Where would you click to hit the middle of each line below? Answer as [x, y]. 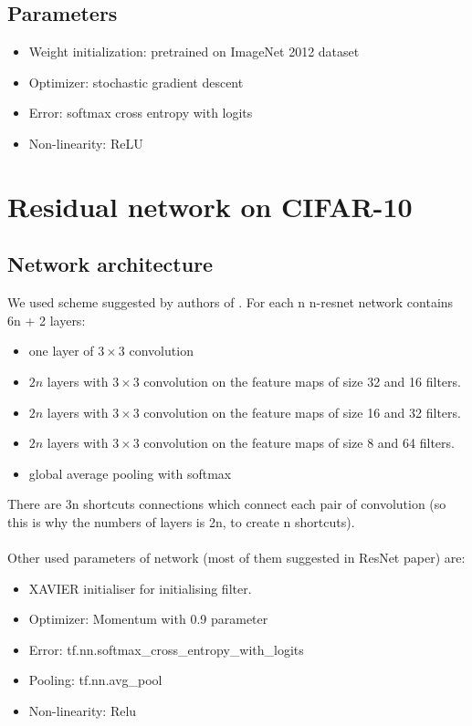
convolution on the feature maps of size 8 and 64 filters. [299, 443]
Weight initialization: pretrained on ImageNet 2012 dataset [194, 52]
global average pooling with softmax [130, 473]
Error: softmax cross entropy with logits [141, 113]
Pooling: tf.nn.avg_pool [95, 680]
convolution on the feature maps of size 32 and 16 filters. [302, 381]
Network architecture [110, 264]
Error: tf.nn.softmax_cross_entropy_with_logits [166, 649]
